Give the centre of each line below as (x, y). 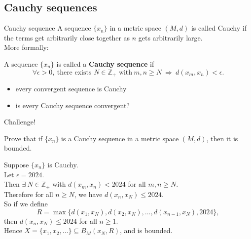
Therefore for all (29, 194)
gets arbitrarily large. (170, 37)
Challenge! (20, 122)
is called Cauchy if (219, 28)
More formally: (26, 47)
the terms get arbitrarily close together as (67, 37)
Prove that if (23, 138)
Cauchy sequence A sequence (48, 28)
